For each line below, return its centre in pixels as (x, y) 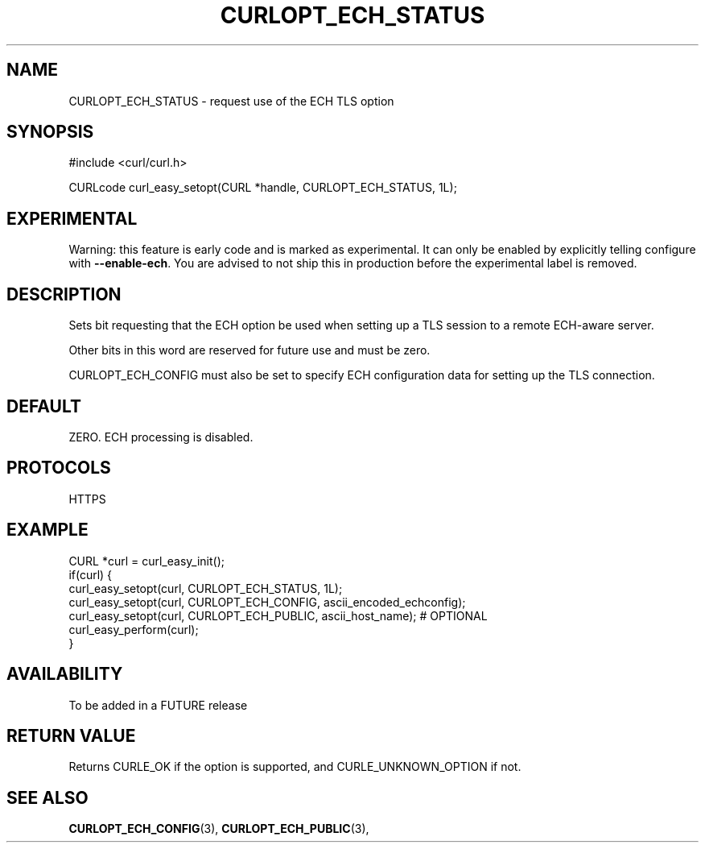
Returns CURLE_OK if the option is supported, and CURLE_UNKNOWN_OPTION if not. (295, 767)
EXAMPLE (47, 530)
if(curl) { (91, 574)
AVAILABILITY (65, 674)
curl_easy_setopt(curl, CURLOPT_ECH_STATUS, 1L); (206, 588)
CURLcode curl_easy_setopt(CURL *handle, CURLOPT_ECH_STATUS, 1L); (263, 188)
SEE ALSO (47, 797)
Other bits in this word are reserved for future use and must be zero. (249, 350)
